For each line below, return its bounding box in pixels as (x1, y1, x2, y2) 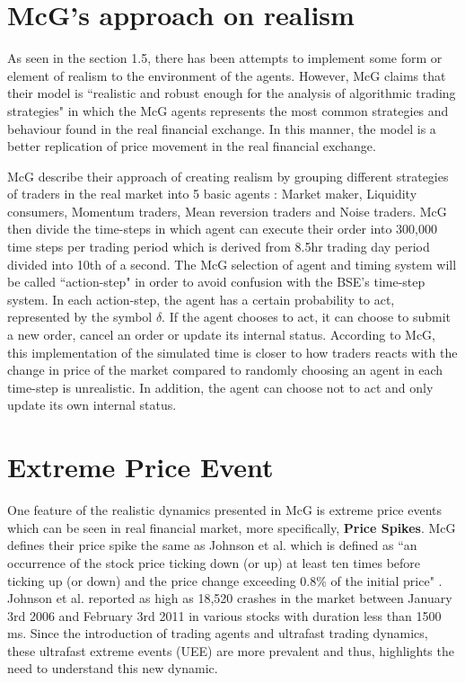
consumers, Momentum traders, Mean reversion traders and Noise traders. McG (7, 201, 447, 220)
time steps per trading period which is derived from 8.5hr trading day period (7, 237, 430, 256)
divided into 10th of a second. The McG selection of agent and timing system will (7, 254, 457, 273)
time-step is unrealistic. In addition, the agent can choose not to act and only (7, 377, 434, 396)
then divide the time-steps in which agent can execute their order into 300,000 (7, 219, 437, 238)
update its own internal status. (7, 395, 177, 414)
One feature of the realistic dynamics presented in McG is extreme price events (7, 501, 443, 519)
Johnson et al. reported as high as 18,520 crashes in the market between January (7, 589, 452, 608)
